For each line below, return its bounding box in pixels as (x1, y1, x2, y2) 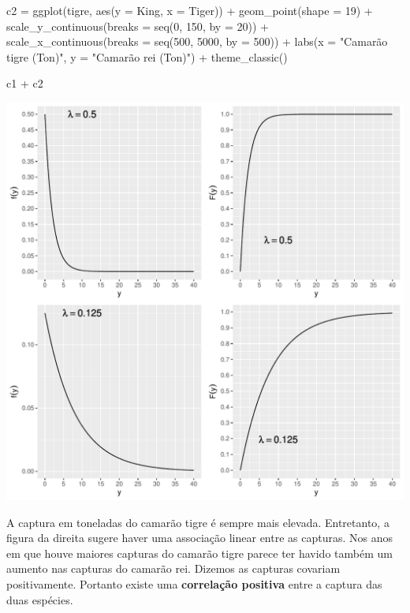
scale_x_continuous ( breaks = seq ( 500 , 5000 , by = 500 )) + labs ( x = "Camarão (6, 33, 388, 50)
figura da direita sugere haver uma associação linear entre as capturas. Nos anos (6, 529, 393, 546)
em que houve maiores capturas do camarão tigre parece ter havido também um (6, 544, 393, 561)
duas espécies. (6, 591, 73, 607)
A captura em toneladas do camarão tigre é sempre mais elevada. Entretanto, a (6, 514, 389, 530)
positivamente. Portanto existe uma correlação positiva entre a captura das (6, 575, 382, 592)
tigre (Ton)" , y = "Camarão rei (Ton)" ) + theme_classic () (6, 48, 288, 65)
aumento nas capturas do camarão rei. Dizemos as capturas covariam (6, 560, 341, 577)
